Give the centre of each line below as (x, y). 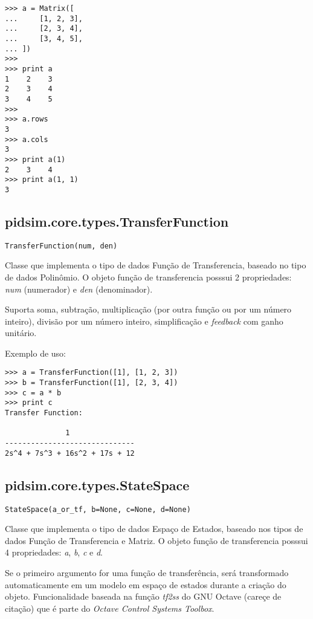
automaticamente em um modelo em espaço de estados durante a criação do (146, 584)
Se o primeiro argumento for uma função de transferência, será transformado (147, 573)
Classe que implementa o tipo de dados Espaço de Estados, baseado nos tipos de (154, 529)
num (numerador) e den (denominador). (79, 289)
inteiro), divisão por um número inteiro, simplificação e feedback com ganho (144, 321)
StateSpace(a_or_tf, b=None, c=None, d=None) (98, 509)
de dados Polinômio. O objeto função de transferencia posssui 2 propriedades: (148, 277)
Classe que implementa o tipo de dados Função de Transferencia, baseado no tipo (156, 265)
